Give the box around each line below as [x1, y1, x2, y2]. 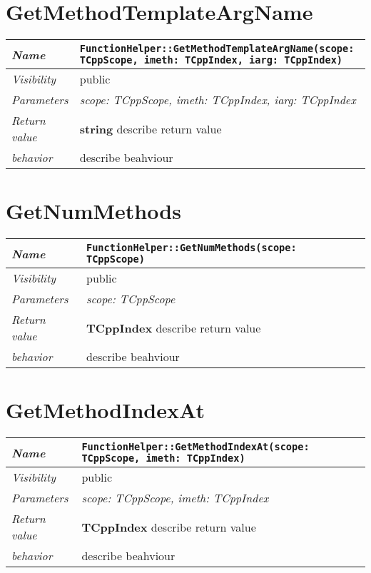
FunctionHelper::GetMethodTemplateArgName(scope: [79, 43, 355, 55]
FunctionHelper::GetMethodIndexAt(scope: [81, 441, 310, 453]
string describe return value [79, 120, 222, 137]
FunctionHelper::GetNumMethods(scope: [86, 242, 297, 254]
